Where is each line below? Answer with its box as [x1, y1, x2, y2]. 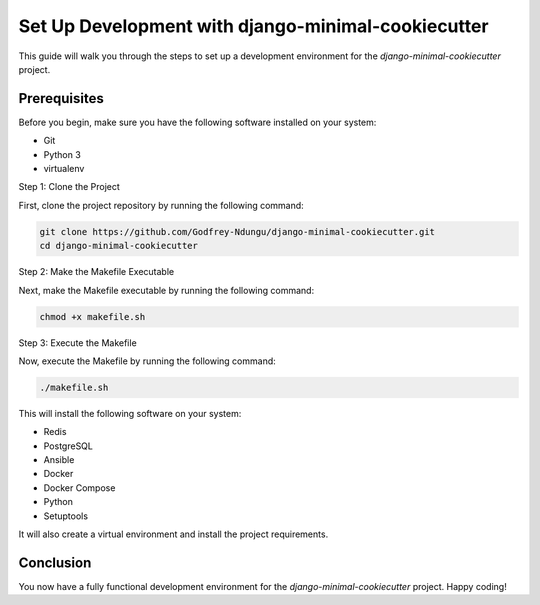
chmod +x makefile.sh [39, 311, 146, 322]
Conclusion [18, 554, 92, 571]
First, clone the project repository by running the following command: [18, 199, 304, 211]
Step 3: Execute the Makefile [18, 336, 137, 349]
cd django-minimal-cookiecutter [39, 240, 199, 252]
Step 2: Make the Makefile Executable [18, 266, 175, 278]
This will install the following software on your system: [18, 407, 242, 419]
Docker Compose [43, 481, 116, 494]
